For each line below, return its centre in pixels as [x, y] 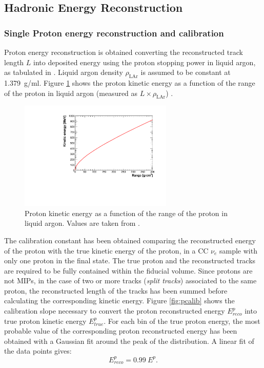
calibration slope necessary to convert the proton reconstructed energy [115, 311]
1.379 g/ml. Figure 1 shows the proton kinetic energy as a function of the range [130, 82]
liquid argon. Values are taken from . [83, 223]
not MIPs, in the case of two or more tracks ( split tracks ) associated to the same [130, 280]
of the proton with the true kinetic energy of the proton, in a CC [106, 250]
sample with [238, 250]
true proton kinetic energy [45, 321]
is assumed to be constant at [186, 72]
